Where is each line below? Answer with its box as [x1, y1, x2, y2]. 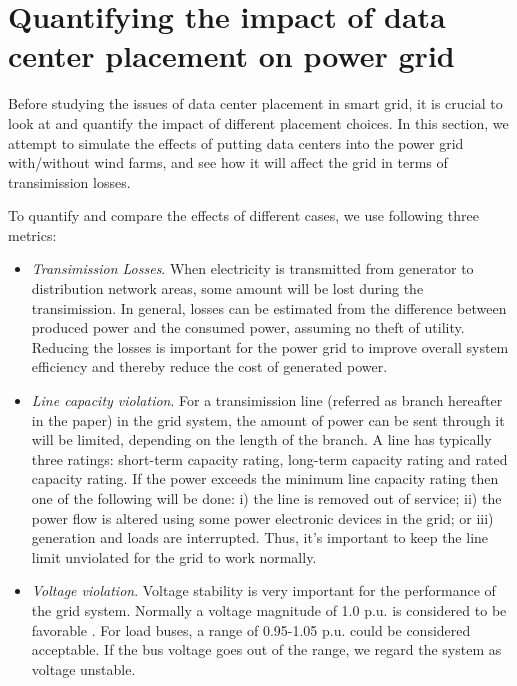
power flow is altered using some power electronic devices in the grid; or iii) [31, 507, 494, 528]
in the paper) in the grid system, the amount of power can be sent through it [31, 409, 505, 430]
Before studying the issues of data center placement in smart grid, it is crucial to [8, 93, 503, 114]
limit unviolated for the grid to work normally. [31, 546, 317, 567]
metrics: [8, 224, 57, 245]
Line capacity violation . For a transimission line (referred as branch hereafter [31, 390, 503, 411]
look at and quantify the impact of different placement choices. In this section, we [8, 112, 509, 133]
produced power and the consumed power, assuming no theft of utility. [31, 317, 465, 338]
